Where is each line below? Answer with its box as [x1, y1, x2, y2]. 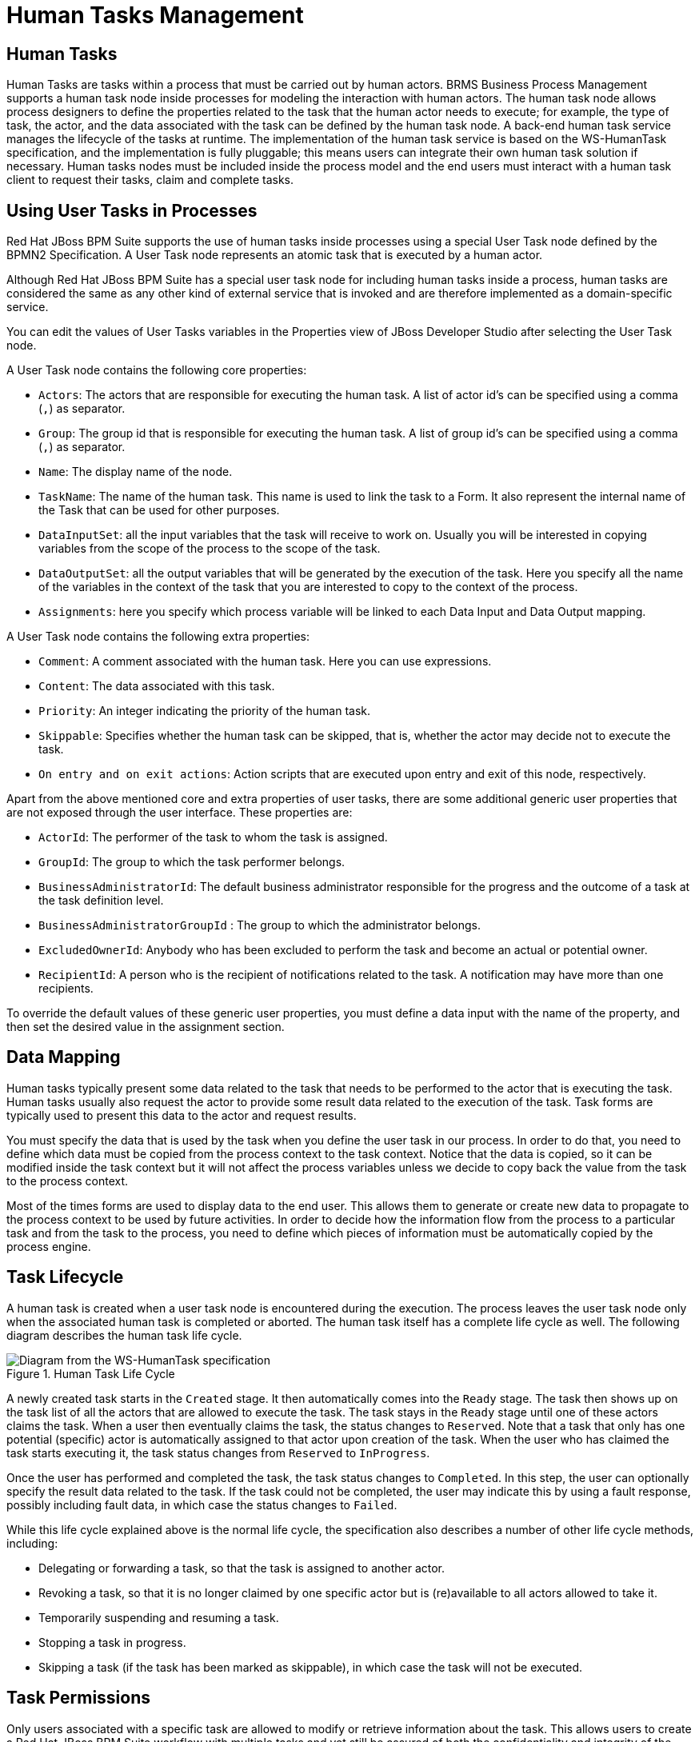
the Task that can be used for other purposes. [38, 503, 280, 517]
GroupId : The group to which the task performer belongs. [38, 855, 346, 869]
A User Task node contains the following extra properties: [6, 629, 310, 644]
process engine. [6, 1239, 91, 1253]
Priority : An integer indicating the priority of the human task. [38, 704, 371, 718]
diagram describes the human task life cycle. [6, 1328, 242, 1342]
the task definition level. [38, 893, 164, 908]
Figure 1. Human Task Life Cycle [6, 1366, 175, 1380]
